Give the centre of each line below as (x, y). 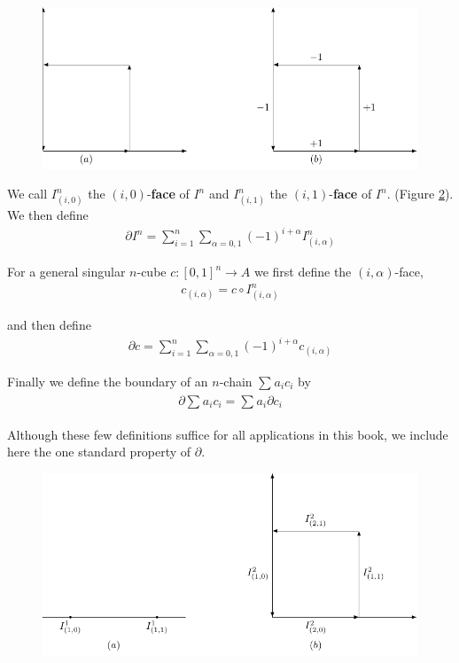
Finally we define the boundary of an (108, 381)
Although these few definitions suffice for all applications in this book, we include (228, 434)
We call (27, 194)
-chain (236, 381)
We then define (48, 215)
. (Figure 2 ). (420, 194)
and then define (49, 324)
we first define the (303, 272)
